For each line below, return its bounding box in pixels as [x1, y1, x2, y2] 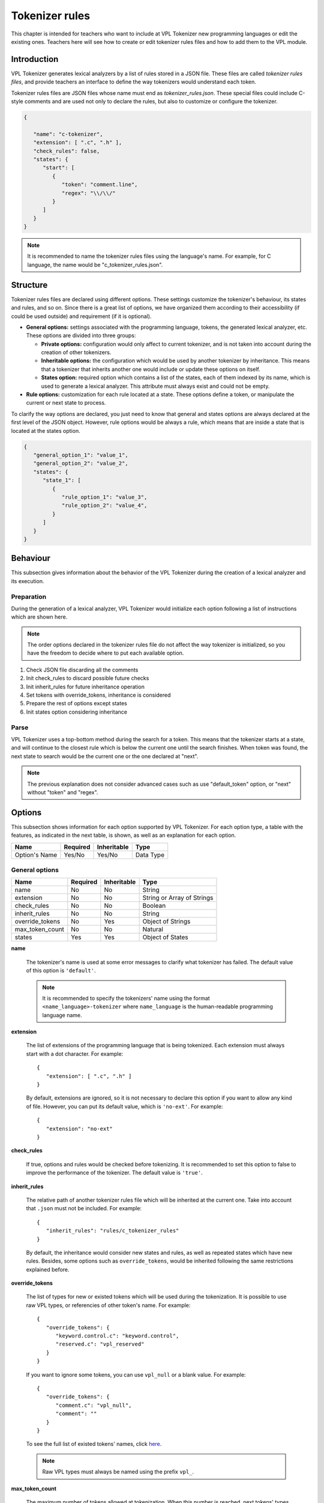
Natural [142, 925, 163, 934]
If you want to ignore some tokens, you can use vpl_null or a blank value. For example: [26, 1371, 246, 1378]
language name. [42, 1011, 82, 1018]
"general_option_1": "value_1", [33, 452, 128, 458]
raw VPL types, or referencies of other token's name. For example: [26, 1302, 191, 1309]
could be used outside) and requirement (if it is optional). [11, 313, 152, 320]
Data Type [135, 851, 165, 859]
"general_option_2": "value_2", [33, 460, 128, 467]
